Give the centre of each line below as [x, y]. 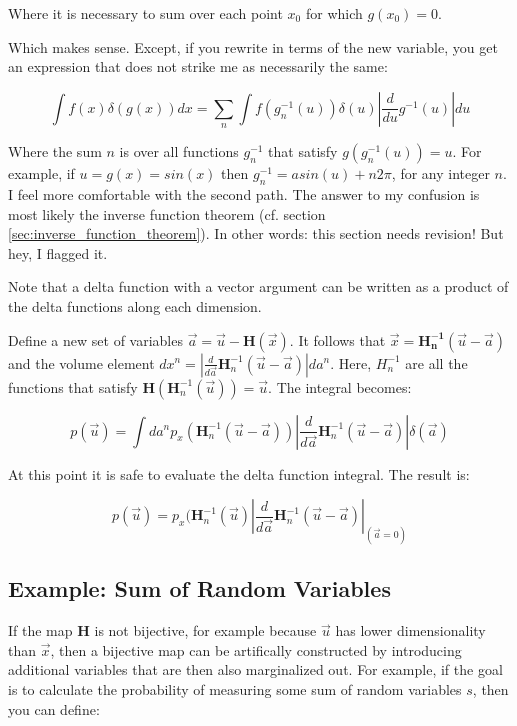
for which [334, 13]
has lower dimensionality [410, 630]
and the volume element [81, 362]
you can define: [54, 708]
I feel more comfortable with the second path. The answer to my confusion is [244, 193]
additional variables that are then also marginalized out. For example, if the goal [255, 669]
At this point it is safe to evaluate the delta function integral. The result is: [239, 473]
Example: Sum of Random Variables [199, 588]
